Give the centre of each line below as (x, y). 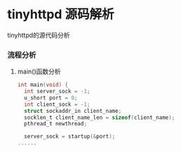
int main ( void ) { (43, 85)
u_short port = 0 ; (51, 98)
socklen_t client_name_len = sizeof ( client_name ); (100, 117)
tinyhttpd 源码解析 (61, 14)
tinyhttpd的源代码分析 (39, 35)
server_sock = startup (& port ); (70, 137)
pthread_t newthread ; (56, 124)
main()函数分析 (39, 71)
